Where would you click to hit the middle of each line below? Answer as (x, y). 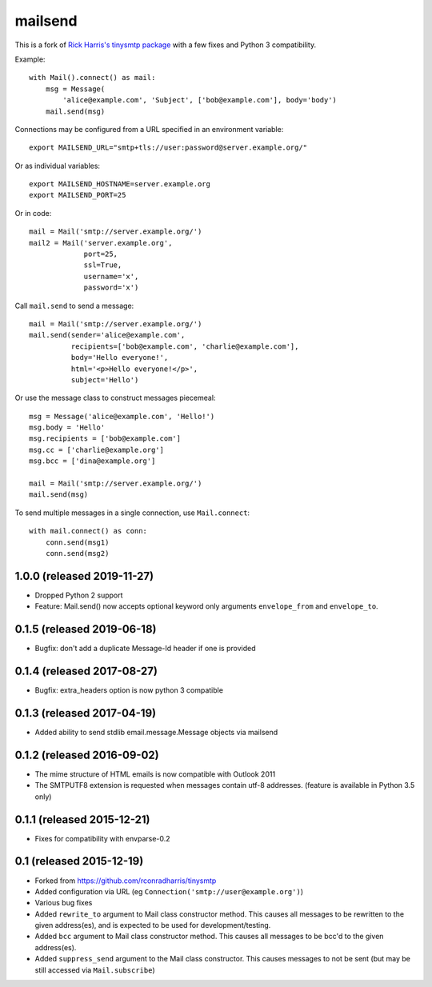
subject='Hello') (105, 380)
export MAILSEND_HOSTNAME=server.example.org (120, 184)
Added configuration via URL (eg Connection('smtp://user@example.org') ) (169, 891)
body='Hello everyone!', (120, 358)
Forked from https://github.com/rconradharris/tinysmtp (126, 881)
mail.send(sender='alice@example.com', (107, 335)
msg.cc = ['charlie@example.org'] (96, 450)
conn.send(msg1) (77, 542)
